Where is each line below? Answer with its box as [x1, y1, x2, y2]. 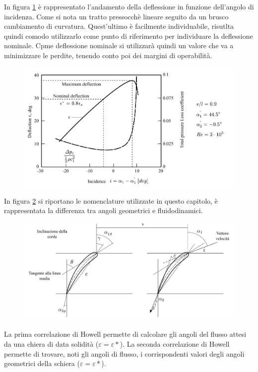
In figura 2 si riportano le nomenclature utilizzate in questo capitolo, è [4, 195, 218, 206]
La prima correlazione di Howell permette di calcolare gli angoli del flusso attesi [4, 329, 247, 339]
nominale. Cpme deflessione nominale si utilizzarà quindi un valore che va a [4, 40, 234, 51]
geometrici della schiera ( [4, 358, 80, 369]
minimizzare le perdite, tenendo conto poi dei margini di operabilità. [4, 50, 212, 60]
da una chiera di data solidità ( [4, 339, 99, 349]
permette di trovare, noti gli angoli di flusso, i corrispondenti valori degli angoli [4, 348, 245, 359]
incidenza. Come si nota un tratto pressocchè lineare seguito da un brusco [4, 11, 229, 21]
